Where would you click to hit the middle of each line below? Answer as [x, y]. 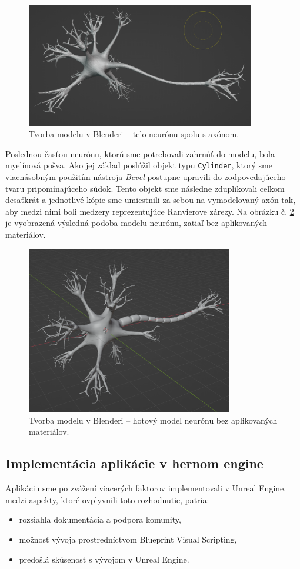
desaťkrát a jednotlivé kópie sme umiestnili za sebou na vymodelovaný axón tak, [151, 200]
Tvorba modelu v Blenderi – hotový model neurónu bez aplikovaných [153, 420]
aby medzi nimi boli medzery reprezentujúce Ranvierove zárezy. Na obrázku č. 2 [150, 211]
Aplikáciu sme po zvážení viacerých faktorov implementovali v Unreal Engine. [146, 488]
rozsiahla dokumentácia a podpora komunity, [100, 519]
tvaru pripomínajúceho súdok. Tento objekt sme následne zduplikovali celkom [145, 188]
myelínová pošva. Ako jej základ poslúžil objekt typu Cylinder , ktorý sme [139, 165]
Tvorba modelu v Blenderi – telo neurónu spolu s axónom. [134, 134]
